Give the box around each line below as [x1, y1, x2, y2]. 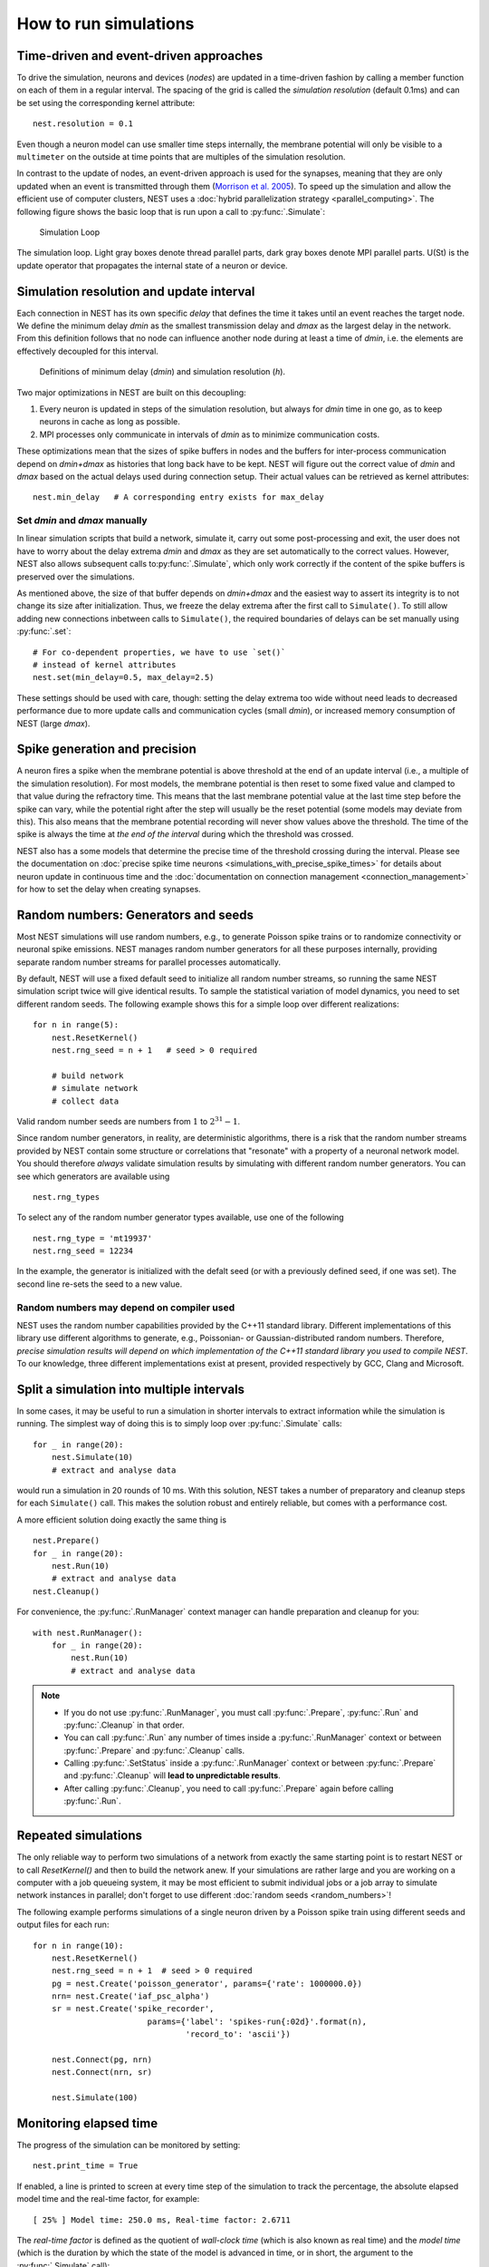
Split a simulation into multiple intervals [16, 1382, 244, 1396]
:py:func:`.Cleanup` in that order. [63, 1719, 185, 1730]
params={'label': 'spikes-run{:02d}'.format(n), [147, 2016, 368, 2027]
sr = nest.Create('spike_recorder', [51, 2004, 215, 2014]
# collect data [51, 1095, 120, 1106]
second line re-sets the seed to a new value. [16, 1279, 183, 1289]
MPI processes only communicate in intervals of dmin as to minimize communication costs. [39, 429, 380, 440]
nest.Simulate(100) [51, 2093, 139, 2103]
